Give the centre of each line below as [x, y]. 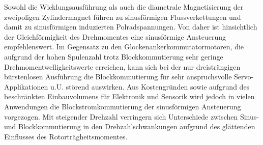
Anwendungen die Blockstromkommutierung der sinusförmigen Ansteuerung [123, 106]
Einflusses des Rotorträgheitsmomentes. [66, 136]
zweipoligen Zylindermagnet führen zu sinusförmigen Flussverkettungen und [123, 17]
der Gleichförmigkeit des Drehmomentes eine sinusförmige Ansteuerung [115, 36]
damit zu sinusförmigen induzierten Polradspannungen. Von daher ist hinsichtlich [131, 27]
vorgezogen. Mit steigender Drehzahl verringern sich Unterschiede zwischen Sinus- [131, 116]
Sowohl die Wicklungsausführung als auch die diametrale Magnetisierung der [124, 7]
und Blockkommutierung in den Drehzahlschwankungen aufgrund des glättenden [130, 126]
